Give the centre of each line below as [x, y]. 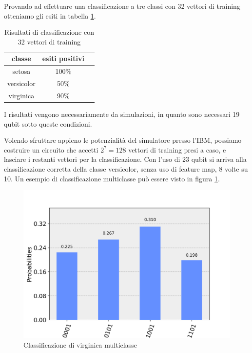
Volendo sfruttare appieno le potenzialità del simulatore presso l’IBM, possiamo [123, 140]
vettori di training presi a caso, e [177, 149]
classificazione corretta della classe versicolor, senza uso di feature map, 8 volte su [126, 168]
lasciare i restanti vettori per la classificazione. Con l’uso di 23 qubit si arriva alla [125, 159]
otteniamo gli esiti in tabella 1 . [50, 15]
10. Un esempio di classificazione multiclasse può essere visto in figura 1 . [112, 178]
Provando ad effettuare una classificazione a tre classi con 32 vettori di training [122, 6]
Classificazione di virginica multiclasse [80, 345]
